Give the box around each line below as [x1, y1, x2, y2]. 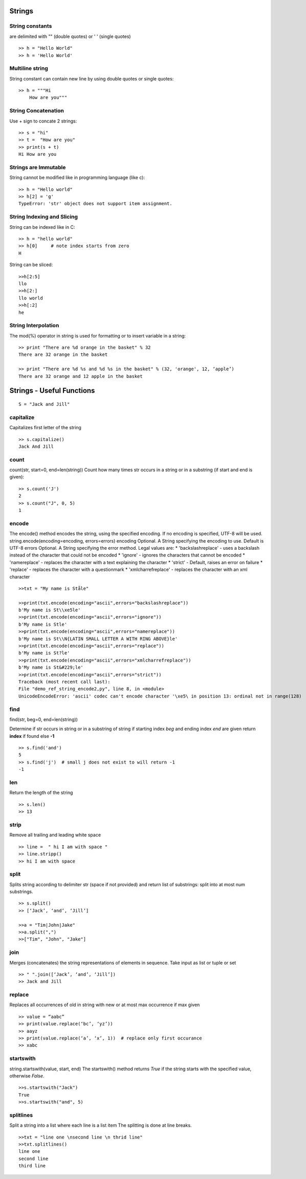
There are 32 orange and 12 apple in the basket [18, 373, 143, 379]
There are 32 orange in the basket [18, 352, 108, 357]
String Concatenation [9, 107, 64, 114]
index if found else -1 [9, 733, 55, 739]
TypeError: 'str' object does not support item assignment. [18, 201, 172, 207]
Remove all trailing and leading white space [9, 832, 101, 838]
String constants [9, 23, 52, 30]
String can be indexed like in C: [9, 224, 75, 230]
